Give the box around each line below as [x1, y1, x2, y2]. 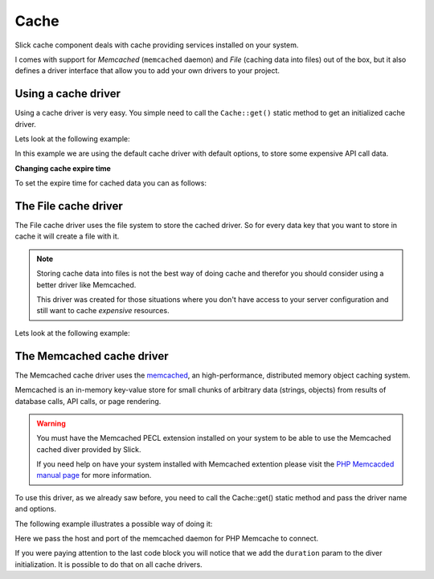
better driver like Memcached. [36, 279, 137, 289]
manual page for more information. [36, 471, 152, 480]
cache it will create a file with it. [14, 231, 120, 241]
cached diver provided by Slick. [36, 444, 141, 454]
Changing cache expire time [14, 163, 112, 173]
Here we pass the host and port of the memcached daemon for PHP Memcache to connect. [14, 534, 319, 544]
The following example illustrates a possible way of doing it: [14, 519, 213, 528]
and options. [14, 504, 56, 514]
